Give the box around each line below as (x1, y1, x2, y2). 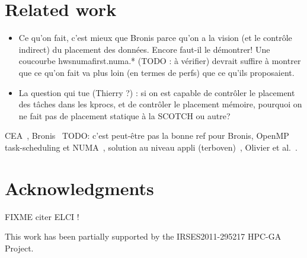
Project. (5, 241, 34, 254)
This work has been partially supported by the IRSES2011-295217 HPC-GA (5, 230, 282, 243)
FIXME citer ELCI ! (5, 210, 79, 222)
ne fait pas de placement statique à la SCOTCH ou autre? (18, 109, 231, 122)
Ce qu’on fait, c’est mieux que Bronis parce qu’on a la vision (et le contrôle (18, 31, 292, 44)
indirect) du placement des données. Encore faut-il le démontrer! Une (18, 43, 270, 55)
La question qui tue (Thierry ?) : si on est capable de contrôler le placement (18, 86, 295, 98)
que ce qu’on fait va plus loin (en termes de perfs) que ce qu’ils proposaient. (18, 66, 295, 78)
